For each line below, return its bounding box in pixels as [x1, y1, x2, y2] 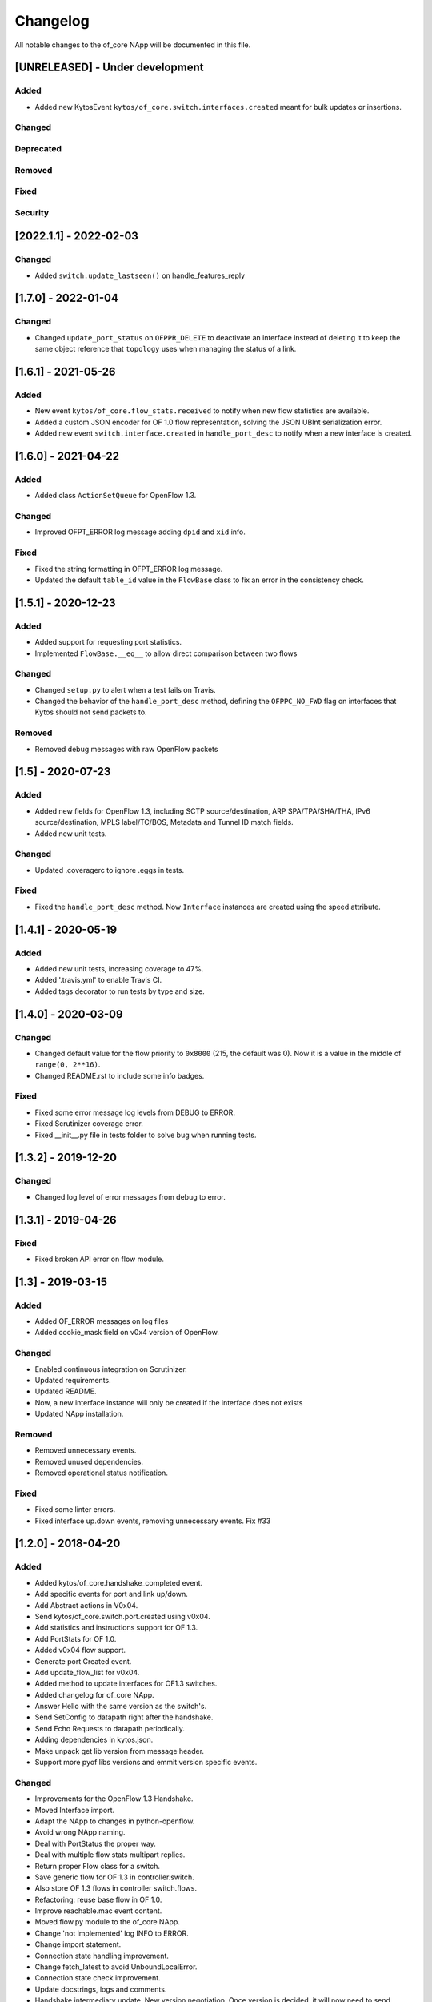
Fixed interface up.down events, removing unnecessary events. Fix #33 [34, 1516, 271, 1526]
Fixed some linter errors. [34, 1505, 116, 1514]
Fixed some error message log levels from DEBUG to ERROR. [34, 1108, 236, 1117]
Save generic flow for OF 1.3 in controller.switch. [34, 1872, 195, 1882]
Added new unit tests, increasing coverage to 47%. [34, 963, 204, 973]
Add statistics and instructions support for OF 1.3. [34, 1622, 198, 1633]
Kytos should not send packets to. [34, 707, 147, 717]
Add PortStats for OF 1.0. [34, 1634, 117, 1643]
